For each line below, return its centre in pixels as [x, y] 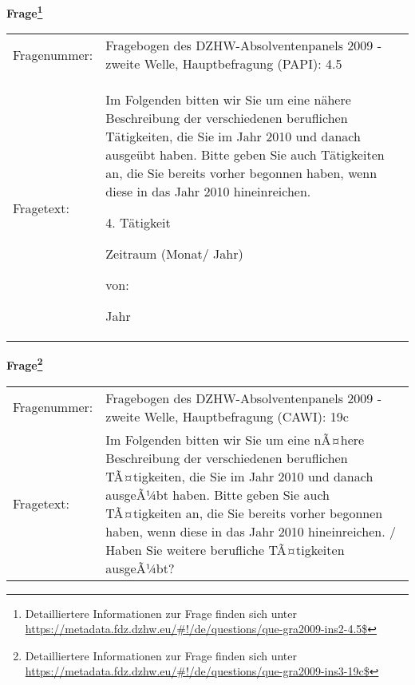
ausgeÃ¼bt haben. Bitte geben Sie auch [217, 494]
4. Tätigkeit [138, 223]
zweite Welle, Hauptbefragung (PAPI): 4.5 [224, 64]
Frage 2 [25, 364]
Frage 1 [25, 12]
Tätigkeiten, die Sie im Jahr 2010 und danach [233, 137]
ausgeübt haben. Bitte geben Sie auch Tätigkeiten [245, 155]
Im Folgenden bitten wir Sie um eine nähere [228, 100]
